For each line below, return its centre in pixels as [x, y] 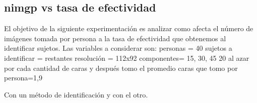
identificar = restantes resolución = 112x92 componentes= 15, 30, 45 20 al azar [127, 58]
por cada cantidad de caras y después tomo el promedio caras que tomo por [121, 68]
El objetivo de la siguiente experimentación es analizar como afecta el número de [129, 28]
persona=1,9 [23, 78]
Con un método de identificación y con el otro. [76, 94]
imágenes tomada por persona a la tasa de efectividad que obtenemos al [115, 38]
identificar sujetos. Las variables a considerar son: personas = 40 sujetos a [118, 48]
